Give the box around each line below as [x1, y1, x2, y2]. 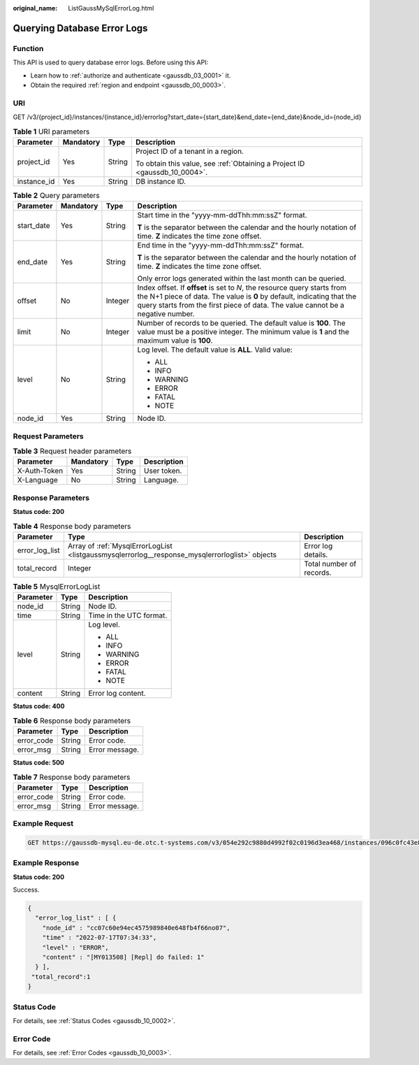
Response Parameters [13, 493, 90, 503]
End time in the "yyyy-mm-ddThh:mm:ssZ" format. [137, 241, 304, 250]
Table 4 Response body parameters [13, 521, 131, 531]
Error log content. [88, 689, 146, 699]
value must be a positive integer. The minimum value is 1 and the [137, 327, 349, 337]
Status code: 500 [13, 759, 65, 766]
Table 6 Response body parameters [13, 715, 131, 725]
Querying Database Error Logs [13, 22, 148, 34]
